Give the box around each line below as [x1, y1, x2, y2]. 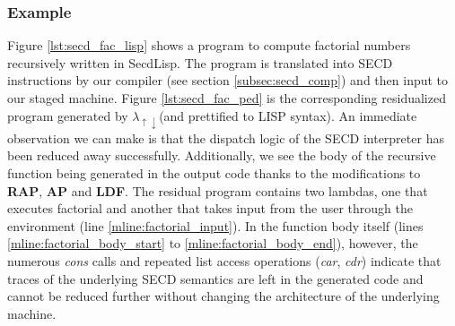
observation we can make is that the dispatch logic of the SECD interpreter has [7, 128, 444, 147]
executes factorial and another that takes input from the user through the [7, 199, 413, 218]
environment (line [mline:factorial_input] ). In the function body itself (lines [7, 216, 424, 235]
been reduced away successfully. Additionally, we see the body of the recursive [7, 146, 436, 165]
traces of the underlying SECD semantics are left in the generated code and [7, 269, 424, 287]
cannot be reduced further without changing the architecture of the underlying [7, 287, 440, 305]
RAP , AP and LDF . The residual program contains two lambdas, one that [7, 181, 428, 200]
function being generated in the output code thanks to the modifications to [7, 163, 421, 182]
